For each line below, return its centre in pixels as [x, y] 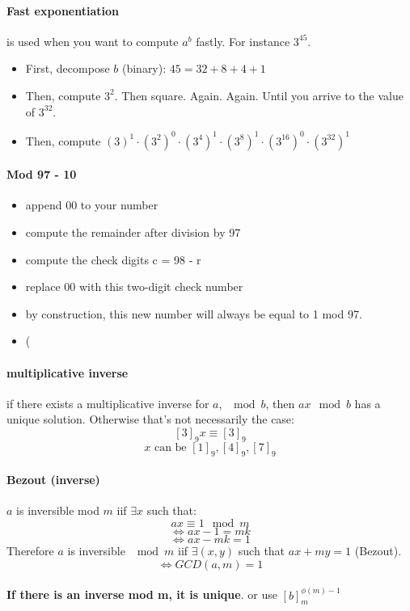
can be [170, 447]
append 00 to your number [92, 205]
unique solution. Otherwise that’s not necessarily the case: [150, 419]
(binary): [144, 68]
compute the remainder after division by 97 [133, 232]
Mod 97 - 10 [42, 174]
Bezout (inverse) [53, 480]
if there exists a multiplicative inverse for [108, 403]
